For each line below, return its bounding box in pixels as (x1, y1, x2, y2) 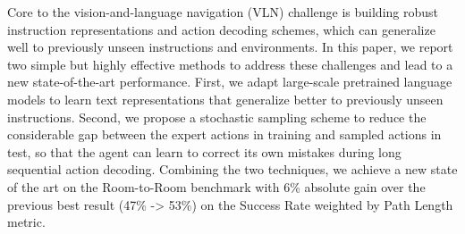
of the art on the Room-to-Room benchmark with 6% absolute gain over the (7, 177, 426, 196)
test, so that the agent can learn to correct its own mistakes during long (7, 142, 402, 161)
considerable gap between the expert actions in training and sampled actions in (7, 125, 442, 144)
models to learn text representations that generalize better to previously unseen (7, 89, 444, 108)
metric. (7, 213, 46, 231)
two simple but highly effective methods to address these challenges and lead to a (7, 54, 453, 73)
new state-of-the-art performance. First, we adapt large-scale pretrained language (7, 72, 452, 91)
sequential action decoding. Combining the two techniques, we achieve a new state (7, 160, 458, 179)
